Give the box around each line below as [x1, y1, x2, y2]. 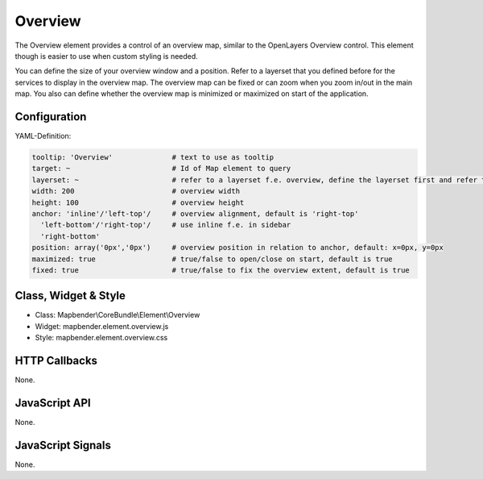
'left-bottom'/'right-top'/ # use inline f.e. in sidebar [40, 220, 291, 230]
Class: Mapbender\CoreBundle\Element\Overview [35, 310, 200, 320]
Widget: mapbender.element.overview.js [35, 321, 169, 331]
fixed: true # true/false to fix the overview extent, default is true [31, 265, 410, 274]
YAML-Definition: [14, 131, 72, 141]
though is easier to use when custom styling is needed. [14, 51, 199, 60]
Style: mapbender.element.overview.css [35, 333, 168, 343]
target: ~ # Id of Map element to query [31, 164, 291, 173]
